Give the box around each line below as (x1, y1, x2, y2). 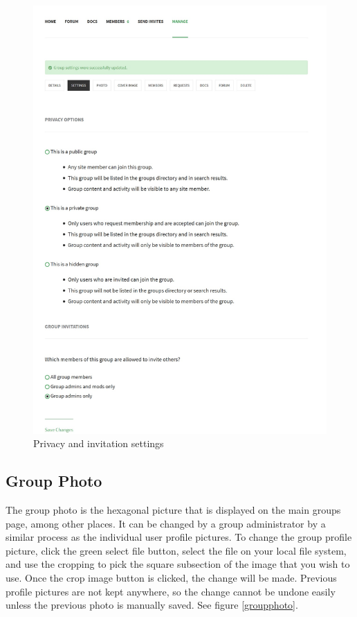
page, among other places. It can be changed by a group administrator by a (6, 516, 326, 530)
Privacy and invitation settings (33, 436, 164, 451)
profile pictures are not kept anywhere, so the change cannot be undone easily (6, 584, 336, 598)
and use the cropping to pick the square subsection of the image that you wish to (6, 557, 350, 571)
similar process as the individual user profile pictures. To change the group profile (6, 530, 352, 544)
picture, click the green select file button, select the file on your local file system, (6, 543, 347, 557)
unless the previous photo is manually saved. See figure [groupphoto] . (6, 598, 298, 612)
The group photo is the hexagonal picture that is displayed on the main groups (6, 502, 341, 516)
